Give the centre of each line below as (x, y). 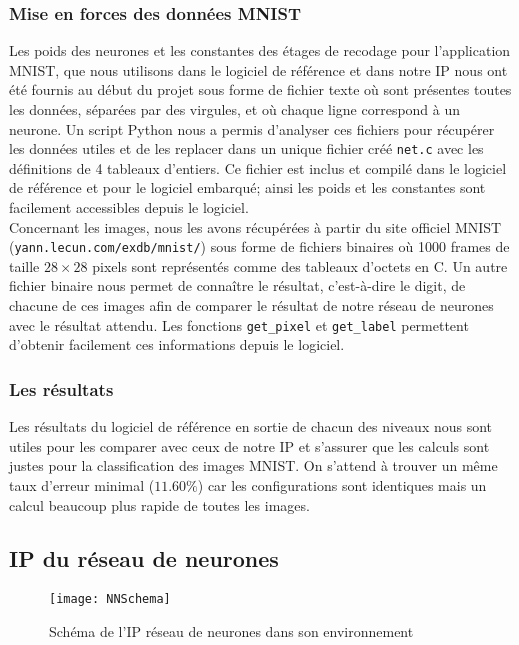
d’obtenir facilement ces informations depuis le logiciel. (177, 344)
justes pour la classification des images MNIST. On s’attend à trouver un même (253, 465)
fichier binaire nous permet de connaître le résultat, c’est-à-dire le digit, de (237, 285)
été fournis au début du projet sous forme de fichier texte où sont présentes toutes (260, 89)
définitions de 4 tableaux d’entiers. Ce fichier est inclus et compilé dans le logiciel (258, 167)
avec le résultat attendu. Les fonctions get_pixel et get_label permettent (239, 324)
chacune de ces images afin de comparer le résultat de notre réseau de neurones (251, 305)
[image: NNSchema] (110, 599)
